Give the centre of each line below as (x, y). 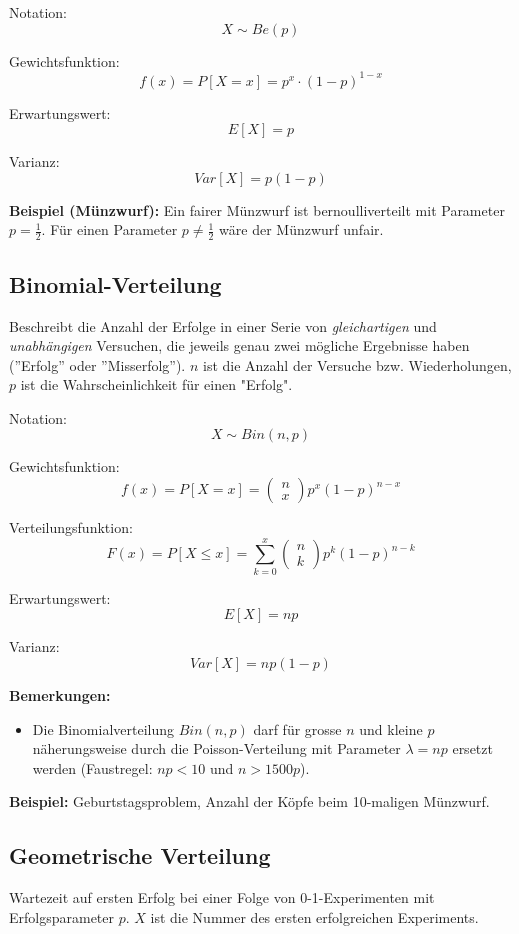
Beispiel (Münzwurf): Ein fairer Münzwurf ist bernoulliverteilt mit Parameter (257, 209)
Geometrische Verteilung (140, 855)
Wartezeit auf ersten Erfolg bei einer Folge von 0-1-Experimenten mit (222, 897)
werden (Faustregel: (92, 767)
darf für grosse (297, 728)
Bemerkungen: (60, 694)
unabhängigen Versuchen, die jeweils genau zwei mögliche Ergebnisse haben (239, 345)
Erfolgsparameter (62, 916)
